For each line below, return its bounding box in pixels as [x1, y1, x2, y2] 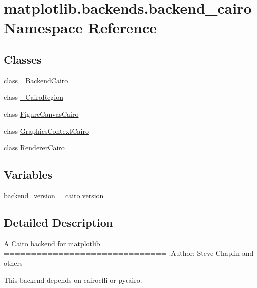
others [4, 257, 23, 268]
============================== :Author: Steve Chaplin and [4, 248, 254, 258]
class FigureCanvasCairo [4, 108, 79, 119]
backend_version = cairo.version [4, 190, 104, 200]
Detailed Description [4, 214, 113, 230]
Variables [4, 167, 53, 182]
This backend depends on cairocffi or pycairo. [4, 274, 142, 285]
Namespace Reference [4, 17, 157, 38]
